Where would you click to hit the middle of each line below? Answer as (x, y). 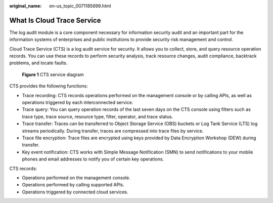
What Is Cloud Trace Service (55, 20)
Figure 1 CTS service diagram (53, 74)
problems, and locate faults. (38, 63)
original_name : (26, 6)
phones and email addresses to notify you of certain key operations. (93, 159)
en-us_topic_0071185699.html (80, 6)
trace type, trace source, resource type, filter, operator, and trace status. (98, 116)
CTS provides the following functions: (49, 86)
